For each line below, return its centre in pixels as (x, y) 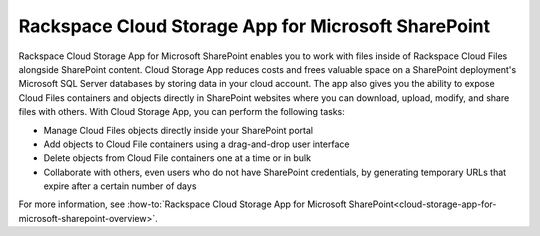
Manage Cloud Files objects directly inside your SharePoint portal (178, 130)
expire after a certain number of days (120, 186)
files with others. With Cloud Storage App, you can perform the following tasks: (181, 112)
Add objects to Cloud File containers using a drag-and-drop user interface (196, 144)
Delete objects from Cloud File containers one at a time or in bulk (177, 158)
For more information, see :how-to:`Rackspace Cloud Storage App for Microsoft (182, 204)
